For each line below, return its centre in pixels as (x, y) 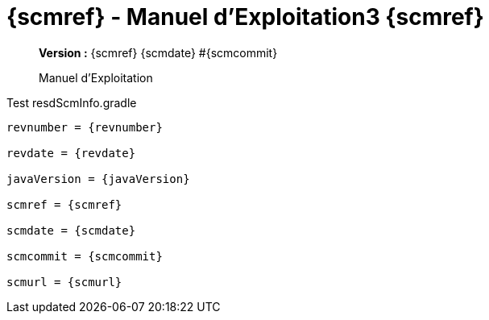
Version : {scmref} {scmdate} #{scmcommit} (158, 52)
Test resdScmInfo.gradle (72, 102)
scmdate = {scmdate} (71, 230)
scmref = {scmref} (64, 204)
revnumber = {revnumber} (85, 127)
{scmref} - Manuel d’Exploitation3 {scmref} (245, 17)
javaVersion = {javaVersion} (98, 179)
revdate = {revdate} (71, 153)
